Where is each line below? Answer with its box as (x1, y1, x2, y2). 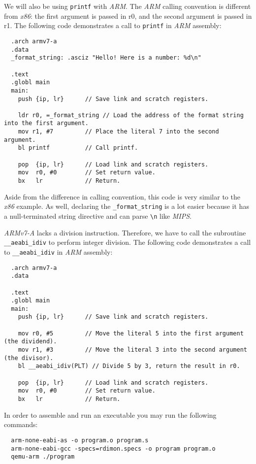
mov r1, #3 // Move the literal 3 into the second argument (18, 346, 247, 354)
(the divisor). (4, 354, 54, 362)
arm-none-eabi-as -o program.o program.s (11, 436, 149, 444)
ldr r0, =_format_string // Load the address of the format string (18, 111, 244, 119)
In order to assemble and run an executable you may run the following (4, 409, 217, 420)
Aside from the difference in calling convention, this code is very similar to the (4, 191, 240, 201)
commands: (4, 419, 38, 430)
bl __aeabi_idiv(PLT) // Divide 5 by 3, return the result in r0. (18, 363, 240, 370)
